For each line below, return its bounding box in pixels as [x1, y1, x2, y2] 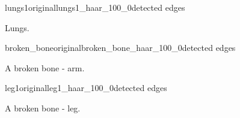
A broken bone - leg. [5, 101, 81, 114]
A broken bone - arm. [5, 61, 85, 74]
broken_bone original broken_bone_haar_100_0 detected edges [5, 41, 236, 54]
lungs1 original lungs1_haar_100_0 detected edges [5, 1, 185, 13]
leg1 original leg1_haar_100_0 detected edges [5, 81, 167, 94]
